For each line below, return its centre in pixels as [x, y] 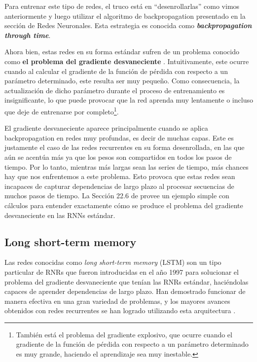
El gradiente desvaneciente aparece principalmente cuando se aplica [106, 128]
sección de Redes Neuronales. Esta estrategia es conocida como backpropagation [128, 25]
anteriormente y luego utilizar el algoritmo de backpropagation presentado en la [125, 16]
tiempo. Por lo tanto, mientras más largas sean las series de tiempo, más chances [127, 166]
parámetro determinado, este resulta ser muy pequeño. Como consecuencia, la [122, 81]
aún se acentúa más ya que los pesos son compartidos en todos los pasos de [118, 157]
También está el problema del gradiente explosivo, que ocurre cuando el [124, 334]
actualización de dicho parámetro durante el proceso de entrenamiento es [115, 90]
